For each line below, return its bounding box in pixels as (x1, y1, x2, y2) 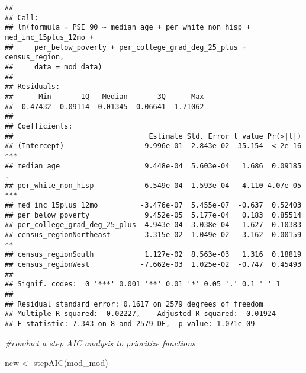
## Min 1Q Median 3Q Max (5, 92, 204, 101)
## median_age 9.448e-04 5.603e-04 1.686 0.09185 (5, 161, 302, 170)
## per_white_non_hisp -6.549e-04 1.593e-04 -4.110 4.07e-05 (5, 181, 302, 190)
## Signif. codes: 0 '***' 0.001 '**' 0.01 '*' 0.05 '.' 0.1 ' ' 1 (5, 280, 281, 289)
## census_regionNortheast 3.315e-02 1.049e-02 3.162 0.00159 (5, 231, 302, 240)
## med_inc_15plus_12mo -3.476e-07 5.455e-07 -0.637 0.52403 (5, 201, 302, 210)
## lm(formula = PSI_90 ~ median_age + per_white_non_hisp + (5, 23, 251, 32)
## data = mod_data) (5, 62, 102, 71)
